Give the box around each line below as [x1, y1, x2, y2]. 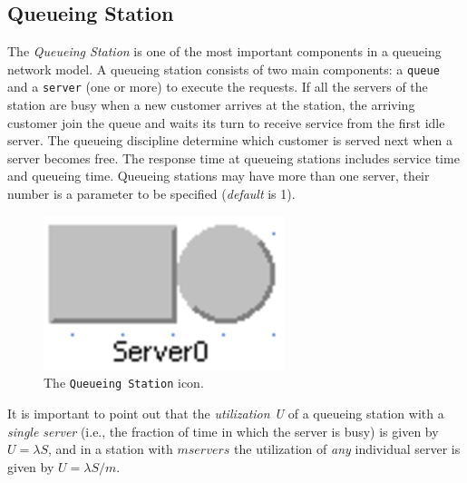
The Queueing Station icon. [44, 373, 204, 392]
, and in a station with [47, 439, 173, 458]
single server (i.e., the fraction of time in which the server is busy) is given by [7, 421, 439, 440]
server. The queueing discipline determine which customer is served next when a [7, 131, 452, 150]
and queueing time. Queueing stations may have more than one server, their [7, 166, 430, 185]
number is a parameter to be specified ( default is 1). [7, 184, 296, 203]
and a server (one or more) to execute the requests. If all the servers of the [7, 77, 428, 96]
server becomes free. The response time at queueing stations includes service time [7, 148, 460, 167]
